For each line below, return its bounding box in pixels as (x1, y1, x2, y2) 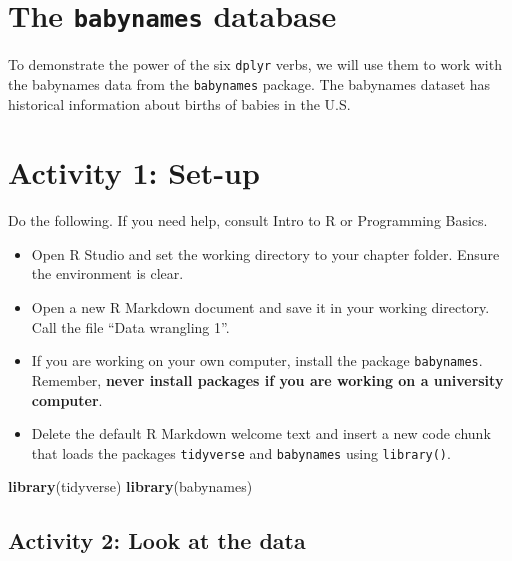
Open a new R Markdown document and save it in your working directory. (31, 297, 490, 318)
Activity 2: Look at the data (8, 525, 306, 556)
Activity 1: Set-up (8, 152, 260, 193)
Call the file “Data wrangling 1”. (31, 316, 230, 337)
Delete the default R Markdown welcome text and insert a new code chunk (31, 423, 491, 444)
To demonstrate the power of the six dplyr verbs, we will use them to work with (8, 54, 502, 75)
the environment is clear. (31, 263, 184, 284)
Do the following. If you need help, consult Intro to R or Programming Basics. (8, 210, 488, 231)
